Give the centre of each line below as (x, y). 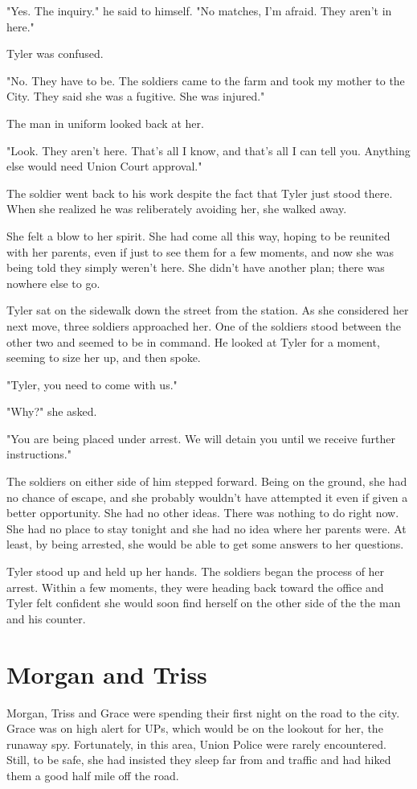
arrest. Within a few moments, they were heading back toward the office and (195, 587)
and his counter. (46, 618)
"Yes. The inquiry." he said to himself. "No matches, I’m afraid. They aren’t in (199, 10)
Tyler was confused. (55, 53)
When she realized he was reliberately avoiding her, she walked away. (177, 209)
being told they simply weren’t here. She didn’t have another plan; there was (196, 267)
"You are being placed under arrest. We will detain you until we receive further (201, 438)
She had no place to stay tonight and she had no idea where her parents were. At (206, 528)
